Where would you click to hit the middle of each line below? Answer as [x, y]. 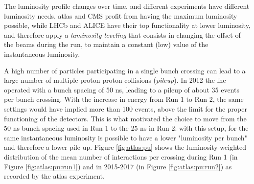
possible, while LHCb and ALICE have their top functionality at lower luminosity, [127, 25]
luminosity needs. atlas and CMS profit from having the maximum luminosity [121, 15]
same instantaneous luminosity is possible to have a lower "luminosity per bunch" [126, 137]
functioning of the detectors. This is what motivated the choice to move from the [125, 118]
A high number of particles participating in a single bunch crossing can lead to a [125, 70]
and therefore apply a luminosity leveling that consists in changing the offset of [122, 34]
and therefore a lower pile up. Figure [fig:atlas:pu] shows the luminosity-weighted [125, 147]
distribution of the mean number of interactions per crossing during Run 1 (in [121, 156]
